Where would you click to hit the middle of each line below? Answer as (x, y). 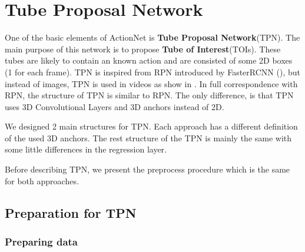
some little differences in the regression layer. (86, 149)
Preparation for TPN (71, 212)
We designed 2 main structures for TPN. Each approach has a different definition (151, 126)
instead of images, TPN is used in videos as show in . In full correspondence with (151, 83)
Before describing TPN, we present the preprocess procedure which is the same (147, 169)
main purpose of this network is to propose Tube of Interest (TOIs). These (143, 49)
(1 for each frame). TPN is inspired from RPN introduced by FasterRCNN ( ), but (152, 72)
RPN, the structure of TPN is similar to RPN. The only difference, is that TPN (149, 95)
